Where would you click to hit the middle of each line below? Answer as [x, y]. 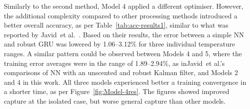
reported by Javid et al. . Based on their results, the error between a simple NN [124, 34]
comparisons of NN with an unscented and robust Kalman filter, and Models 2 [121, 72]
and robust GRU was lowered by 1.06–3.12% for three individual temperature [120, 44]
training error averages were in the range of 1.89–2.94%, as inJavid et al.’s [115, 63]
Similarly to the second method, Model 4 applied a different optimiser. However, [124, 6]
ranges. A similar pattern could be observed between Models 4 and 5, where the [123, 53]
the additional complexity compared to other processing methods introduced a [121, 15]
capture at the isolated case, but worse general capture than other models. [115, 101]
